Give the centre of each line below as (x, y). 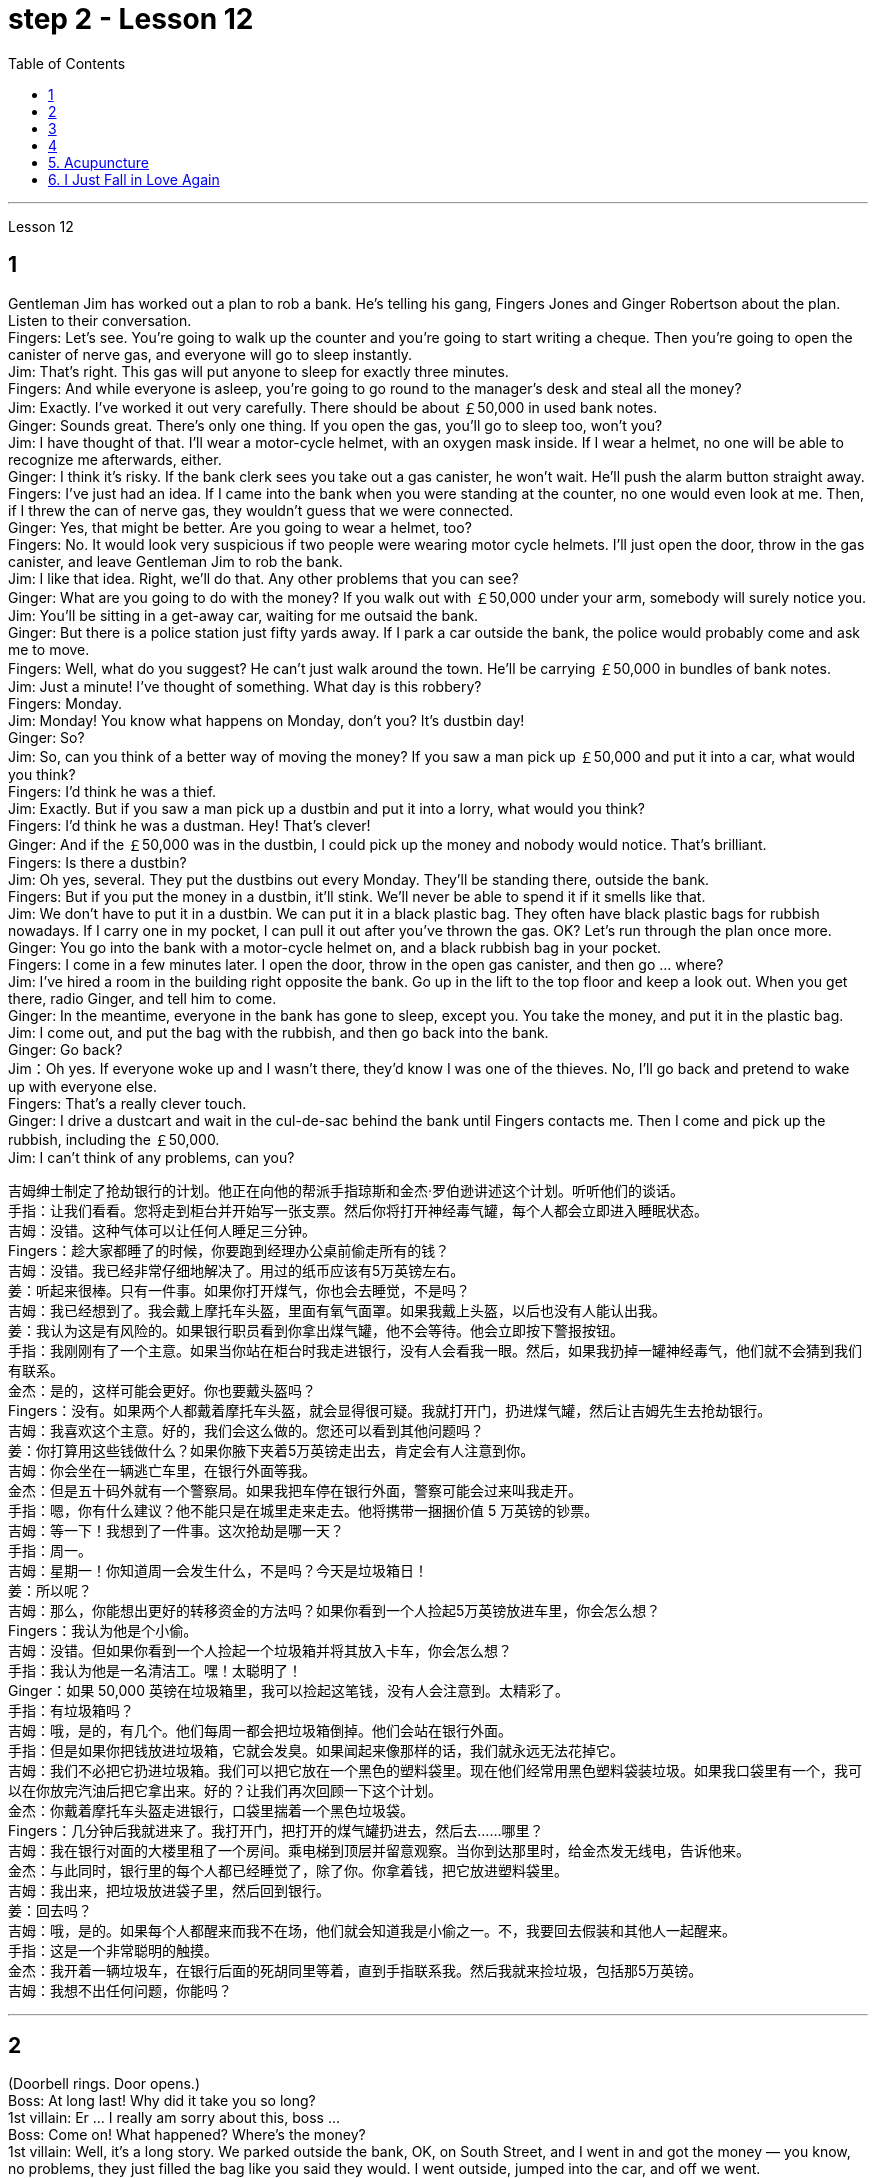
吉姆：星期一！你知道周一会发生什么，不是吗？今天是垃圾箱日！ (218, 1570)
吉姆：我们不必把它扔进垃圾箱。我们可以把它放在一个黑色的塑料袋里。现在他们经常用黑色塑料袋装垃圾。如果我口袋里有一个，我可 (435, 1770)
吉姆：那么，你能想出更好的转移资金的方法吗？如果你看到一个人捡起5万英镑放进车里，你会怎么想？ (334, 1610)
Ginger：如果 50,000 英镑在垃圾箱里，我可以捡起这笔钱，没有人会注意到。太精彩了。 (288, 1690)
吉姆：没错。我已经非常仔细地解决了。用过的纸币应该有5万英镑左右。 (236, 1270)
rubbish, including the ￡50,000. (114, 1139)
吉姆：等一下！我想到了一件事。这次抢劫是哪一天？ (176, 1530)
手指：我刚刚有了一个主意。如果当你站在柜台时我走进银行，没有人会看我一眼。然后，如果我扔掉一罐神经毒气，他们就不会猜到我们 (435, 1350)
